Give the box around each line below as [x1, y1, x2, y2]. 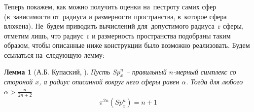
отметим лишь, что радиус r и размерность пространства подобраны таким [4, 30, 231, 40]
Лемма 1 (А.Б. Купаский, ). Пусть [4, 66, 110, 76]
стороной [4, 76, 33, 87]
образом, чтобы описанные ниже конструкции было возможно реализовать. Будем [4, 40, 250, 50]
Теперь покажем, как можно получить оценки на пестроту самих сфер [4, 1, 217, 11]
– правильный [126, 66, 167, 76]
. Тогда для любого [186, 76, 243, 87]
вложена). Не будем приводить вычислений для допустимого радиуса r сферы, [4, 21, 244, 31]
